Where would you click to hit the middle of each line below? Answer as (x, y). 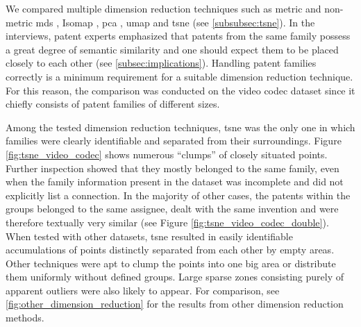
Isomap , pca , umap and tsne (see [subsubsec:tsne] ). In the (188, 22)
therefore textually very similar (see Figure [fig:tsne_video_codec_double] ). (167, 222)
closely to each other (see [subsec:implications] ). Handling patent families (161, 63)
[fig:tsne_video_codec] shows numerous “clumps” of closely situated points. (167, 154)
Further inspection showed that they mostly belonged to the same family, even (173, 168)
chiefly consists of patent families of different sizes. (113, 104)
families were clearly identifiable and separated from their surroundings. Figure (174, 141)
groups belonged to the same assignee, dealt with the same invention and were (172, 209)
